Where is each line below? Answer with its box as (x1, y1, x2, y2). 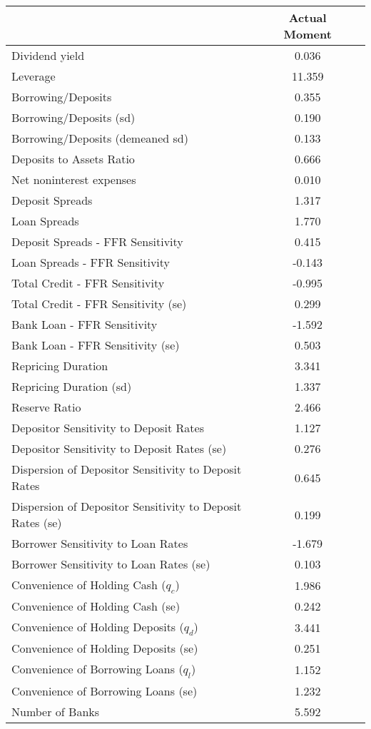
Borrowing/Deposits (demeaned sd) (11, 130, 188, 146)
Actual (288, 9, 327, 26)
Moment (283, 26, 332, 42)
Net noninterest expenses (11, 171, 136, 188)
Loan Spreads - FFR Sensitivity (11, 254, 171, 270)
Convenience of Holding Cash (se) (11, 598, 181, 615)
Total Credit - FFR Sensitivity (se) (11, 295, 187, 312)
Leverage (11, 68, 56, 84)
